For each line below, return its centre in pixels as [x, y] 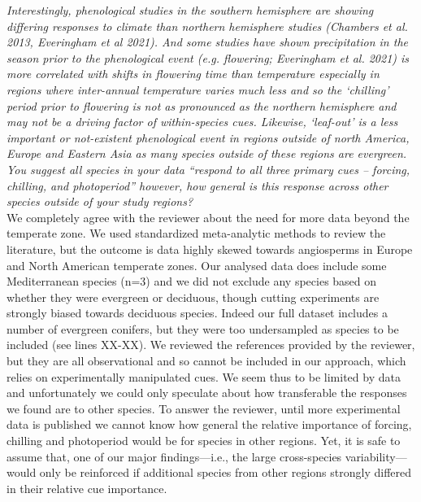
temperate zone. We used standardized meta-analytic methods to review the [196, 233]
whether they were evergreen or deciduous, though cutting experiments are [193, 297]
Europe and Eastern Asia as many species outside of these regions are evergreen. [207, 153]
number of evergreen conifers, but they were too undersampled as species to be [203, 328]
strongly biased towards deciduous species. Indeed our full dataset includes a [197, 313]
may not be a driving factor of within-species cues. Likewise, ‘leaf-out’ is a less [202, 122]
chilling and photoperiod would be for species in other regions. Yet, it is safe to [204, 441]
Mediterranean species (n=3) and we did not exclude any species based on [192, 281]
